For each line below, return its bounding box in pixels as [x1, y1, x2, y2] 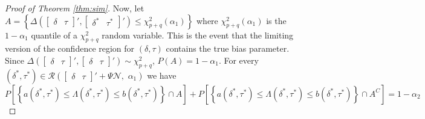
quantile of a [31, 28, 78, 41]
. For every [218, 53, 259, 66]
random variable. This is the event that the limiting [102, 28, 294, 41]
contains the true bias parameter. [166, 42, 290, 55]
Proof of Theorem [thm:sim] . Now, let [5, 2, 144, 14]
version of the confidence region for [5, 42, 135, 55]
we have [147, 69, 177, 81]
